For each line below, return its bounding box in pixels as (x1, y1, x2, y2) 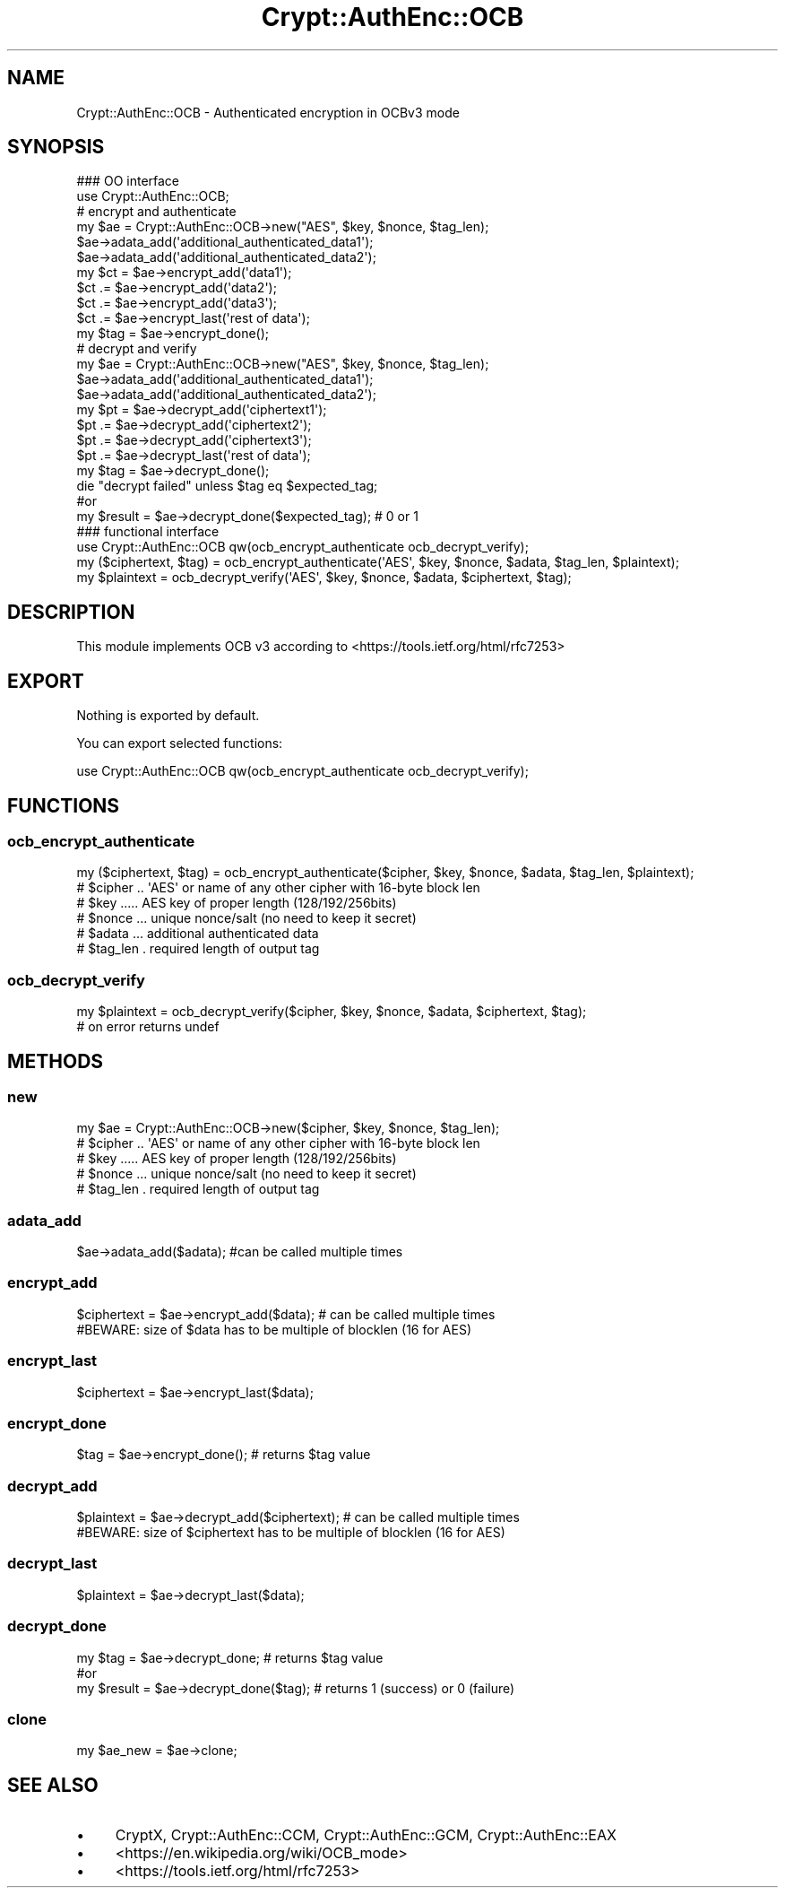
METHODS (7, 1049, 104, 1073)
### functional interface (76, 524, 220, 540)
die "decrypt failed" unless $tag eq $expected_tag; (76, 478, 378, 494)
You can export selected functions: (76, 735, 283, 752)
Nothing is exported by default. (76, 708, 260, 724)
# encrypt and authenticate (76, 204, 237, 220)
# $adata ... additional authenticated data (76, 926, 319, 942)
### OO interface (76, 173, 180, 189)
